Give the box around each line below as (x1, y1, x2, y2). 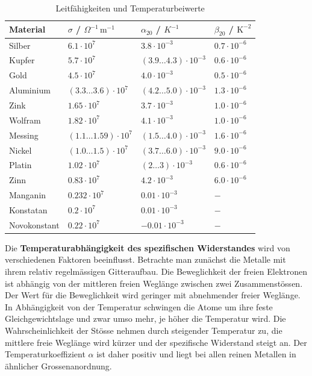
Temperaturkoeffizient (5, 348, 86, 360)
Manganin (9, 189, 46, 201)
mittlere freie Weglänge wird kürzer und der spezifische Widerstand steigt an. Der (5, 336, 307, 348)
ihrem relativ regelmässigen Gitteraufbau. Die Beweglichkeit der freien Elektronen (5, 265, 307, 278)
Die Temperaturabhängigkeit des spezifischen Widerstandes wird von (5, 241, 290, 254)
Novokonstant (9, 218, 60, 231)
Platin (9, 158, 32, 171)
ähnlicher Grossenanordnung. (5, 359, 112, 372)
